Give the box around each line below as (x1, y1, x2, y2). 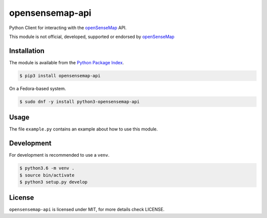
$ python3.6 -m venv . (19, 166, 75, 171)
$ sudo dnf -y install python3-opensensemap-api (19, 99, 140, 104)
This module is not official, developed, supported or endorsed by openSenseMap (9, 34, 175, 40)
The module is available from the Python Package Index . (9, 59, 124, 65)
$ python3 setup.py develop (19, 179, 88, 185)
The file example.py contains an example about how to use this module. (9, 126, 158, 132)
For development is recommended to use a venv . (9, 152, 110, 158)
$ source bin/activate (19, 172, 75, 178)
